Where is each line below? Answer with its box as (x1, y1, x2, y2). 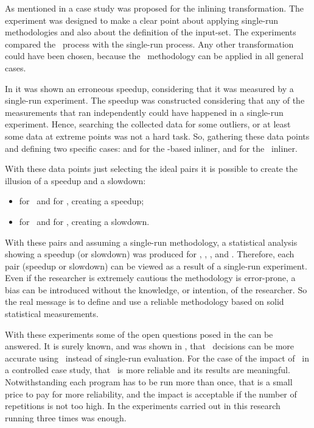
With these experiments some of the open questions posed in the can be (5, 327, 273, 340)
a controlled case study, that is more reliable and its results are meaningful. (5, 363, 290, 376)
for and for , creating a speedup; (19, 194, 144, 207)
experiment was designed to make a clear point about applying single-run (5, 13, 279, 26)
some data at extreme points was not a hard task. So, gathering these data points (5, 129, 310, 142)
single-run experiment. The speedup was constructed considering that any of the (5, 94, 305, 107)
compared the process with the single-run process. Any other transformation (5, 37, 294, 50)
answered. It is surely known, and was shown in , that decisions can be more (5, 340, 295, 352)
